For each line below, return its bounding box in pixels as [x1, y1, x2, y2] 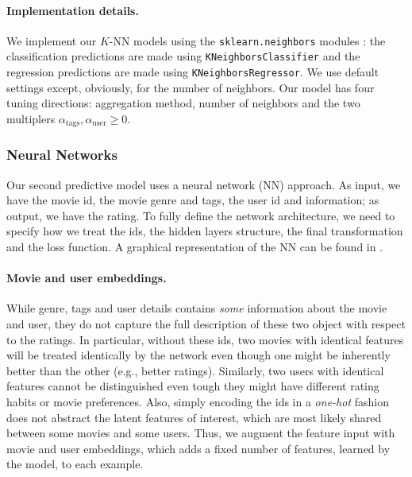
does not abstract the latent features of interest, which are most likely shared [6, 409, 382, 425]
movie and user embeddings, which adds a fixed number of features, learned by [6, 440, 391, 456]
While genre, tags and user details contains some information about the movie [6, 300, 387, 316]
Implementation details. [6, 2, 139, 18]
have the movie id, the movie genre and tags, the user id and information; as [6, 192, 379, 208]
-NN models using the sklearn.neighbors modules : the [109, 32, 386, 48]
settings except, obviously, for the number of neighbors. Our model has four [6, 79, 375, 95]
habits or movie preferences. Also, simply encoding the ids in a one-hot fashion [6, 393, 389, 409]
